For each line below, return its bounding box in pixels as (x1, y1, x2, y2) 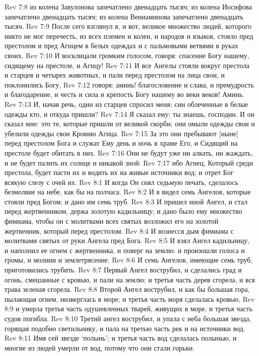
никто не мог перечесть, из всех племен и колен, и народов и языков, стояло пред (4, 30, 254, 41)
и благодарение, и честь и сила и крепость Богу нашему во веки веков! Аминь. (4, 89, 245, 99)
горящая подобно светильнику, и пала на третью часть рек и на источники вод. (4, 323, 246, 333)
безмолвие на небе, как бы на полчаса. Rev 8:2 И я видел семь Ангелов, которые (4, 186, 251, 197)
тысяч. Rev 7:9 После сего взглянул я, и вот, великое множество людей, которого (4, 21, 252, 31)
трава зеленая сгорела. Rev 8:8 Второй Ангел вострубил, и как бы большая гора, (4, 284, 250, 294)
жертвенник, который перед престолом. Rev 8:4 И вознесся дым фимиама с (4, 225, 234, 236)
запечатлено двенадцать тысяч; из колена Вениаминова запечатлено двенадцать (4, 11, 244, 21)
